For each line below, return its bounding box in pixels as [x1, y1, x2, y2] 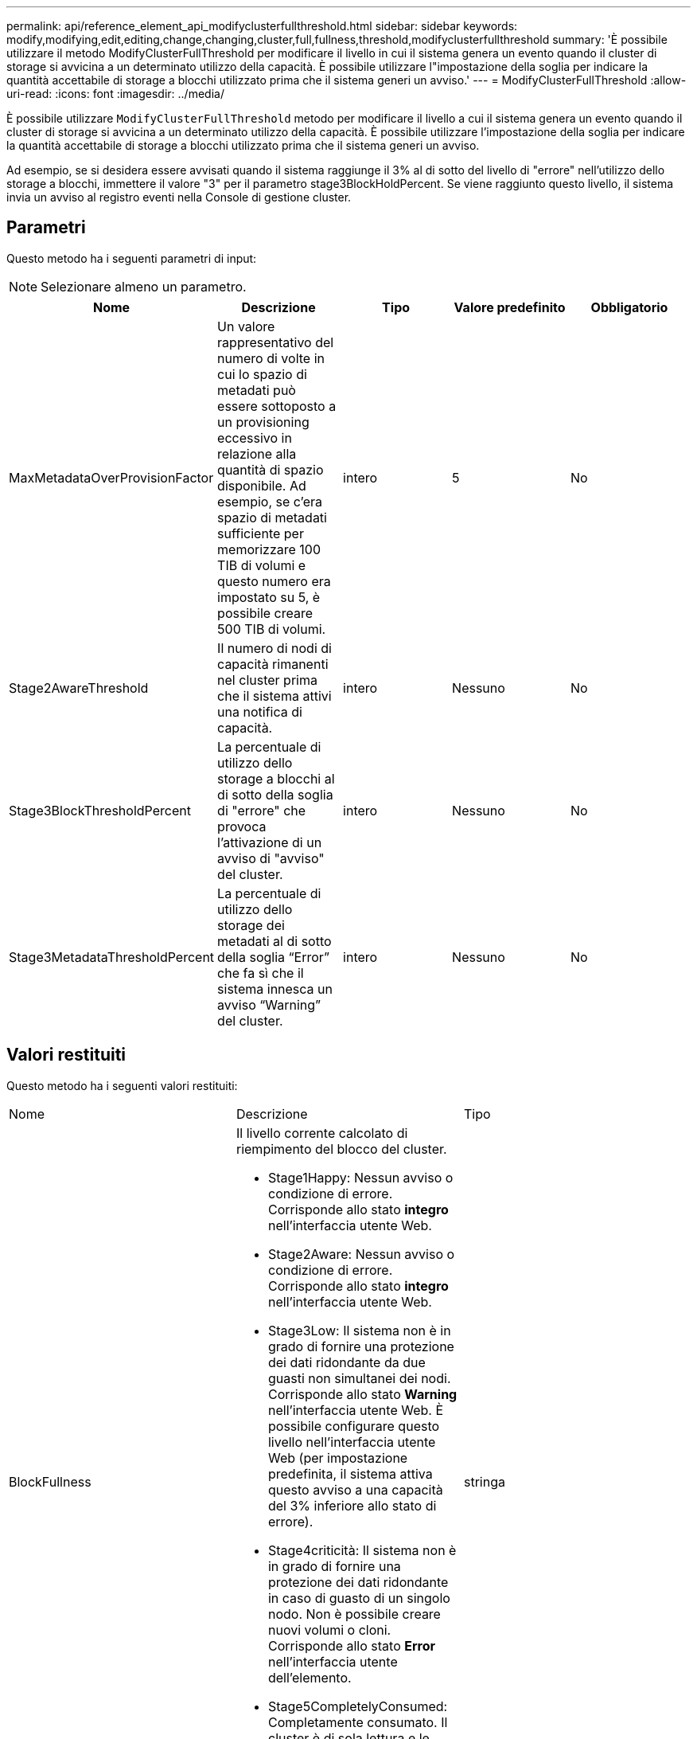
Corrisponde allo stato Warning [267, 1385, 458, 1402]
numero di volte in [217, 350, 325, 366]
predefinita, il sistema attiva [267, 1465, 433, 1482]
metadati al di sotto [217, 932, 332, 949]
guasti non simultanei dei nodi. [267, 1370, 451, 1386]
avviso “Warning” [217, 996, 321, 1013]
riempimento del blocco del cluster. [236, 1140, 447, 1157]
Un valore [217, 318, 275, 334]
